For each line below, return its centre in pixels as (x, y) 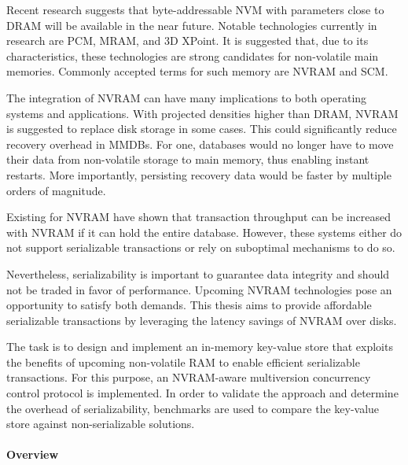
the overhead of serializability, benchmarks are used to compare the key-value (193, 408)
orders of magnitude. (56, 190)
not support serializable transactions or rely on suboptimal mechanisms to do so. (201, 247)
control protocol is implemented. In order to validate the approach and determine (202, 393)
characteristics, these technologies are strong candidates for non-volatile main (193, 55)
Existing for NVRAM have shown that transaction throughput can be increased (198, 217)
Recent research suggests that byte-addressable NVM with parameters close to (195, 9)
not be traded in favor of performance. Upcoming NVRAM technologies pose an (199, 289)
